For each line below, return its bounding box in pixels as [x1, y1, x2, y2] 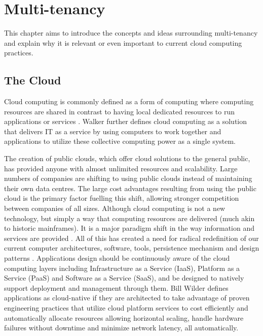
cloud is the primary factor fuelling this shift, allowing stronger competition [4, 193, 239, 203]
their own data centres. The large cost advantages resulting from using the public [4, 182, 256, 193]
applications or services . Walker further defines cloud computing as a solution [4, 116, 247, 127]
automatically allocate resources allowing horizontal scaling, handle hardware [4, 312, 244, 323]
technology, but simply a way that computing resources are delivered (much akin [4, 212, 255, 223]
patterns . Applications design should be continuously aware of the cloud [4, 253, 230, 263]
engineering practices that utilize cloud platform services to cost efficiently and [4, 302, 248, 313]
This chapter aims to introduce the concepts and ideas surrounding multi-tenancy [4, 27, 258, 38]
